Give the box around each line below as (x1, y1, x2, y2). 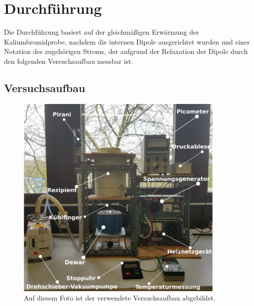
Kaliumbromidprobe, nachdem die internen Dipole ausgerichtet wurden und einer (4, 36, 250, 47)
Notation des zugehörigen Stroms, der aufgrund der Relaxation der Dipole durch (4, 46, 248, 56)
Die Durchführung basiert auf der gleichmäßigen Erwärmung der (4, 27, 199, 37)
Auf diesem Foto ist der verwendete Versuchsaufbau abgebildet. (24, 293, 215, 303)
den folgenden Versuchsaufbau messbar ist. (4, 55, 133, 66)
